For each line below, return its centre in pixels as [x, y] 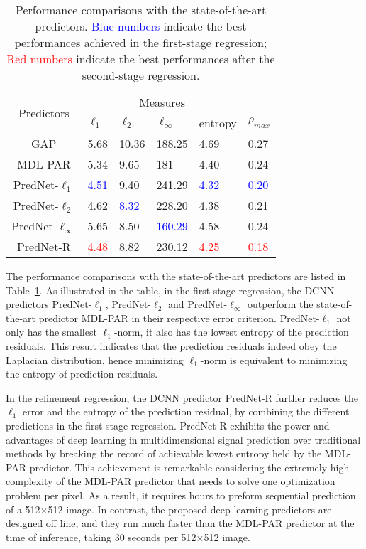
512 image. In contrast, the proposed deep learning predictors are [190, 509]
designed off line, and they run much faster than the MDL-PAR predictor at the [180, 523]
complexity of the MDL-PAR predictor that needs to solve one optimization [171, 481]
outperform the [280, 304]
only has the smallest [51, 332]
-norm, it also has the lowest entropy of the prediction [231, 332]
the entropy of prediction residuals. [82, 374]
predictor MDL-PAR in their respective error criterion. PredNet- [179, 318]
